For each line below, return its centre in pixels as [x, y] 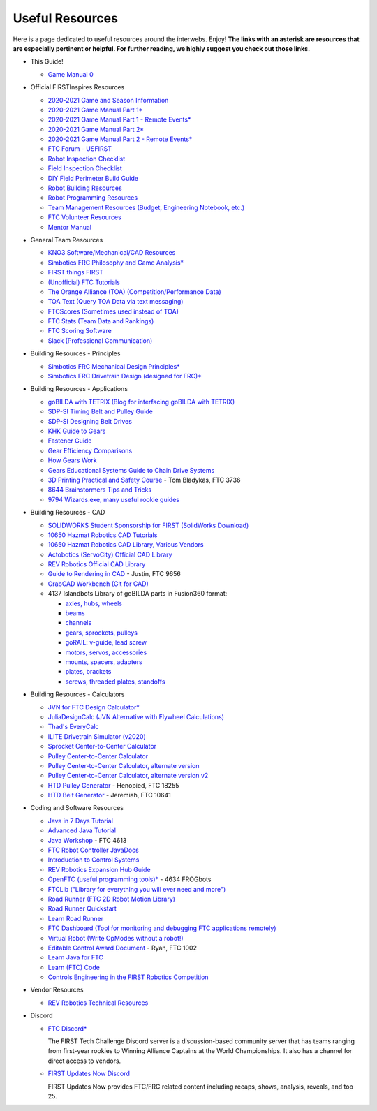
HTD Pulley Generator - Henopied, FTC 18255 [113, 785]
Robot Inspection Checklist [87, 159]
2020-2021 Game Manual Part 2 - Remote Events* [120, 139]
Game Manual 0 [71, 74]
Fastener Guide [70, 441]
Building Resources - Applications [79, 389]
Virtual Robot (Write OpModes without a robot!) [116, 938]
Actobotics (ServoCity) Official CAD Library [110, 554]
